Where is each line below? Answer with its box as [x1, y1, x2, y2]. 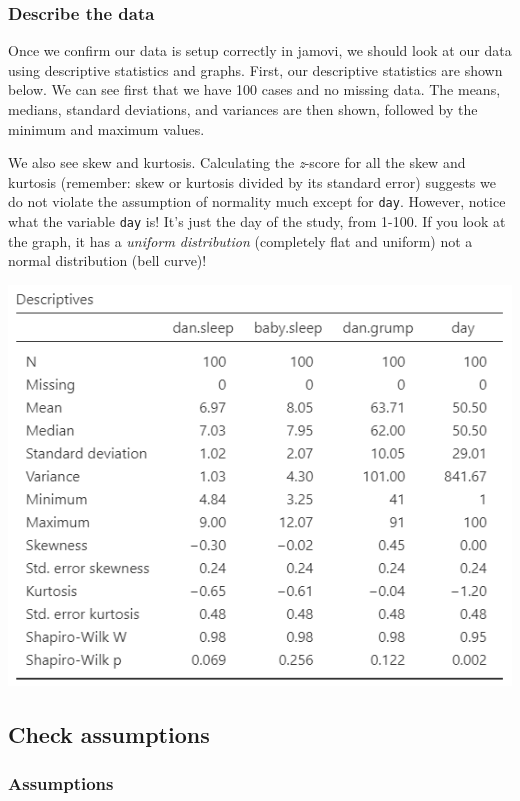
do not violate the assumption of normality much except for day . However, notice [8, 191, 506, 212]
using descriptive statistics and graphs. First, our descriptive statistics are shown [8, 59, 503, 80]
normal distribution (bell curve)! [8, 250, 207, 271]
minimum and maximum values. [8, 118, 205, 139]
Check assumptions [8, 719, 210, 750]
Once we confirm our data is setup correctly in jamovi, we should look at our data [8, 40, 512, 61]
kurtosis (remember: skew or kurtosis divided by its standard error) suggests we [8, 171, 496, 192]
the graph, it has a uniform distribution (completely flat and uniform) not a [8, 230, 473, 251]
